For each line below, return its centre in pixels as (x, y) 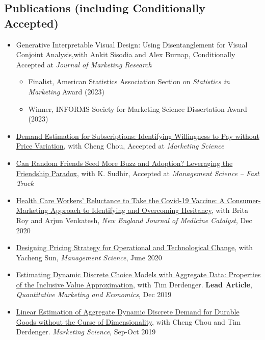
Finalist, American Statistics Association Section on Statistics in (129, 81)
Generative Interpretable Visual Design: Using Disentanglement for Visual (132, 44)
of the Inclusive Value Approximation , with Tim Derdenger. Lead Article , (134, 284)
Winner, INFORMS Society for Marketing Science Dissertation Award (138, 108)
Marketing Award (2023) (66, 91)
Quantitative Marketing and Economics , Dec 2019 (94, 294)
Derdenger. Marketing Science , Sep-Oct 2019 (86, 332)
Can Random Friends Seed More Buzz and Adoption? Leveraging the (124, 163)
